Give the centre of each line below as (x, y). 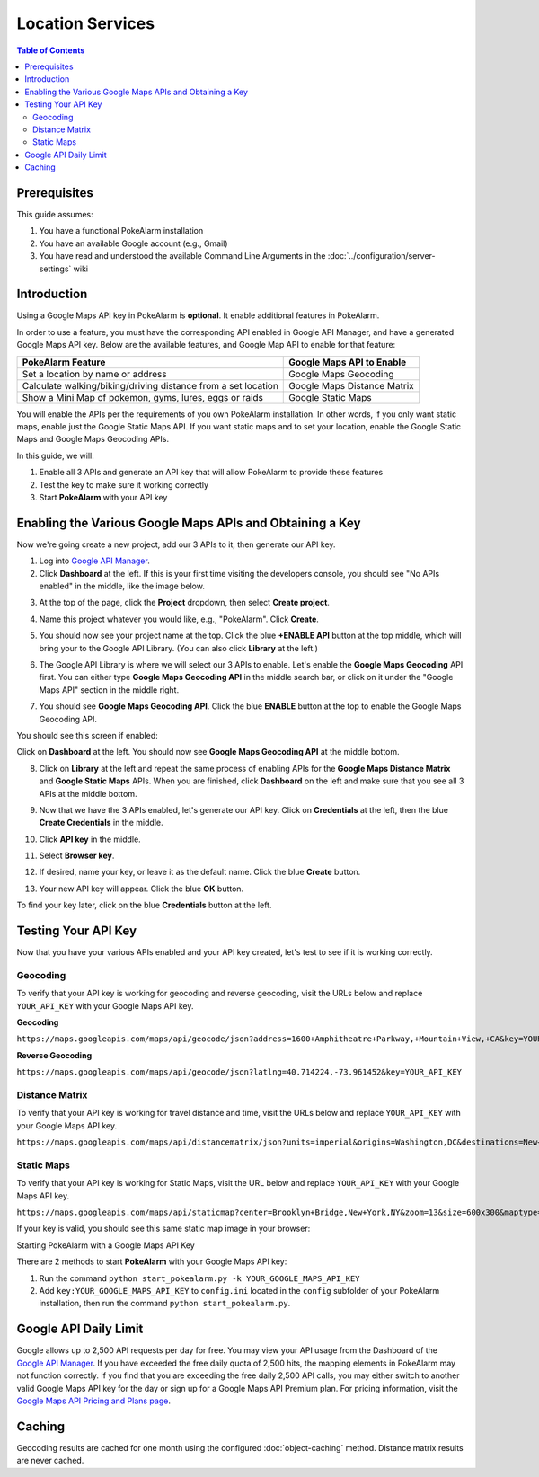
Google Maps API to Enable (348, 362)
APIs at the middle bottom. (88, 793)
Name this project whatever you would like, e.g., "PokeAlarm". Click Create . (179, 619)
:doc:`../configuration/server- (381, 256)
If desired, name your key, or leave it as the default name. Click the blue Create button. (200, 872)
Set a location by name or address (94, 374)
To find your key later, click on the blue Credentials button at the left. (144, 905)
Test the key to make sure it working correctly (124, 484)
